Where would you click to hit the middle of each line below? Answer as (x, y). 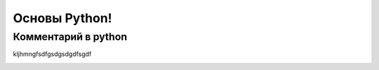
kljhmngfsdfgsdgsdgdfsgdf (52, 54)
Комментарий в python (70, 37)
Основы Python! (62, 18)
